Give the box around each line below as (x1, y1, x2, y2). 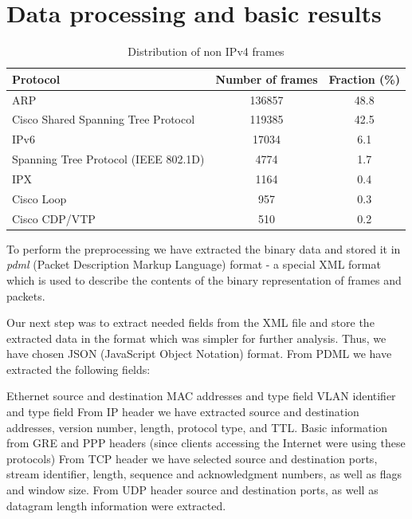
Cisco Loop (12, 190, 67, 206)
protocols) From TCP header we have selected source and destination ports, (6, 450, 378, 466)
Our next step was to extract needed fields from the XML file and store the (6, 314, 375, 331)
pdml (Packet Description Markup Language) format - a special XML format (6, 256, 381, 273)
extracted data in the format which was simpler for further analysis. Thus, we (6, 329, 386, 346)
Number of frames (215, 70, 318, 87)
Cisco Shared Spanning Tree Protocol (12, 111, 195, 128)
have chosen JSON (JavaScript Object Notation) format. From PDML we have (6, 345, 392, 362)
